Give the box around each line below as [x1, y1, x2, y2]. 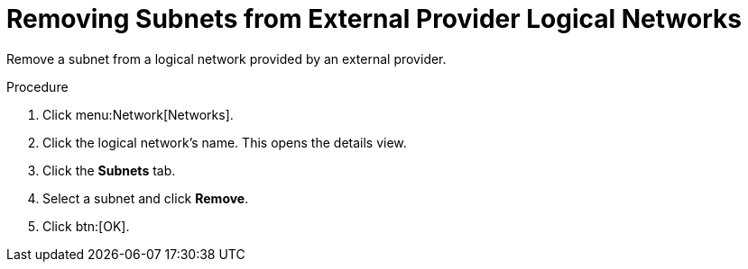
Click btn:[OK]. [42, 218, 130, 234]
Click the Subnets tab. [42, 162, 176, 178]
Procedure [6, 78, 69, 94]
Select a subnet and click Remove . [42, 190, 249, 206]
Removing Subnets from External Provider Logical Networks [6, 4, 742, 34]
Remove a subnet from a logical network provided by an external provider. [6, 50, 447, 67]
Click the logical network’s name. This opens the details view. [42, 134, 407, 150]
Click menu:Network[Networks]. [42, 106, 234, 122]
